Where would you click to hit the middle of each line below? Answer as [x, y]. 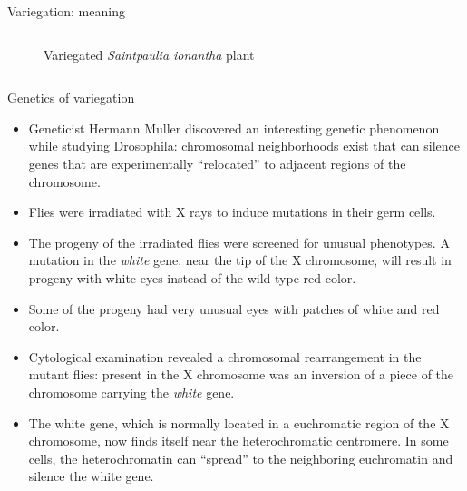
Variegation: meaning [66, 11]
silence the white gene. [91, 476]
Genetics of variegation [71, 98]
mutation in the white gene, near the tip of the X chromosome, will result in [240, 260]
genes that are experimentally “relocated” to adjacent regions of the [217, 163]
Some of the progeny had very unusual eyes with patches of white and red [234, 308]
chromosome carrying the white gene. [131, 392]
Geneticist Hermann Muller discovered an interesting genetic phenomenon [234, 128]
